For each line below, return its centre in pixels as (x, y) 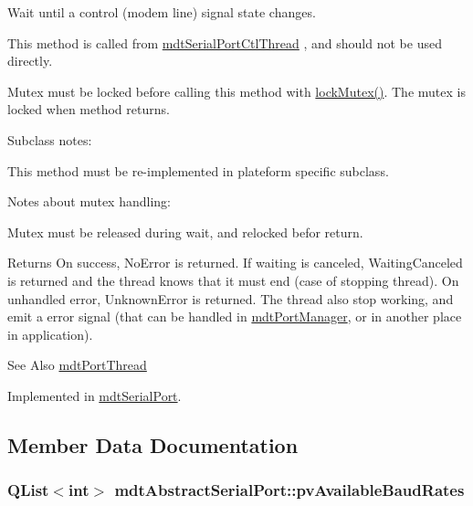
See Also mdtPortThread (77, 365)
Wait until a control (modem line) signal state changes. (162, 12)
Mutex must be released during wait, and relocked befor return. (185, 232)
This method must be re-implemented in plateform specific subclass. (198, 170)
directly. (30, 61)
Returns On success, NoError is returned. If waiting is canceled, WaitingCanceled (235, 263)
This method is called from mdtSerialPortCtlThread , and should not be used (225, 42)
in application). (50, 334)
